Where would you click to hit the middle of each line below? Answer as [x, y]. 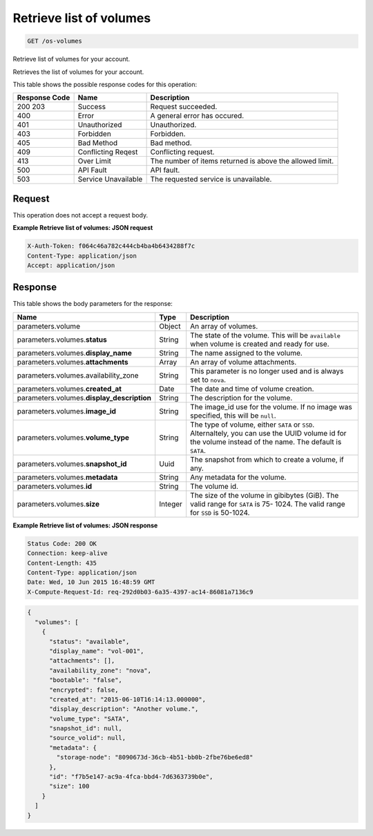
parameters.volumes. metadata [67, 477]
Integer [171, 504]
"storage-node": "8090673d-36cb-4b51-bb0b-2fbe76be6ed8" [155, 757]
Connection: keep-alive [68, 553]
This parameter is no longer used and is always [267, 371]
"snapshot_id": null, [86, 729]
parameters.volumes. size [58, 504]
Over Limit [95, 161]
